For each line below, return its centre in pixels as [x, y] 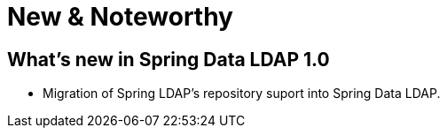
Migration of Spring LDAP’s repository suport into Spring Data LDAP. [242, 94]
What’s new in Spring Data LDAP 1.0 [169, 59]
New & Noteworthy [120, 17]
